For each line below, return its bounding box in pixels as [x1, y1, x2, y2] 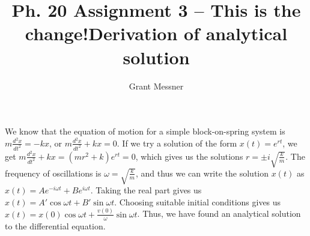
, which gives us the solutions [135, 150, 243, 162]
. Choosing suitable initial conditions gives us [114, 195, 281, 208]
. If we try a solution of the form [117, 136, 237, 149]
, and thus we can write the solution [135, 166, 269, 179]
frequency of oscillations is [5, 166, 102, 179]
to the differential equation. [5, 219, 106, 232]
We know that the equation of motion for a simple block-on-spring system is [5, 125, 285, 138]
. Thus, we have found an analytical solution [137, 207, 301, 220]
